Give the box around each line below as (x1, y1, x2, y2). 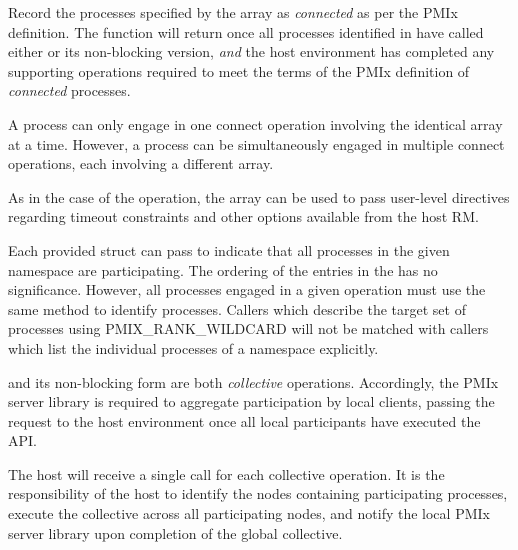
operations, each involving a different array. (8, 153, 274, 174)
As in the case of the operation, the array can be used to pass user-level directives (8, 186, 510, 207)
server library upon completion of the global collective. (8, 522, 343, 543)
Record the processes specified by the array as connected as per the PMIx (8, 2, 458, 22)
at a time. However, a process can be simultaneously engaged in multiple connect (8, 133, 505, 154)
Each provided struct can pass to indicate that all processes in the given (8, 239, 450, 260)
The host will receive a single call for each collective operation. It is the (8, 463, 445, 484)
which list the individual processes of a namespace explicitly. (8, 337, 379, 358)
